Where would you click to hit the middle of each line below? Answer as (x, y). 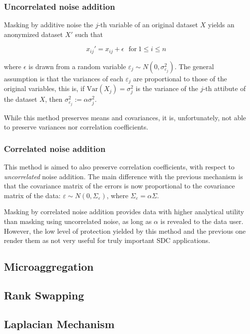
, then (54, 99)
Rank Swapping (44, 295)
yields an (221, 25)
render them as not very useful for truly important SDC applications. (107, 240)
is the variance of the (167, 88)
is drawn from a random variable (77, 66)
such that (89, 34)
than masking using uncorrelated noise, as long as (78, 221)
